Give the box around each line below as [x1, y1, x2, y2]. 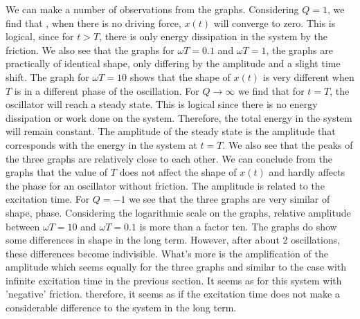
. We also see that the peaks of [222, 137, 353, 152]
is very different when [262, 69, 354, 84]
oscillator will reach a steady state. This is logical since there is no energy [6, 97, 318, 111]
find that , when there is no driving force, [6, 15, 181, 30]
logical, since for [6, 29, 74, 44]
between [6, 219, 40, 233]
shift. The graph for [6, 69, 89, 84]
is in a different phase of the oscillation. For [14, 83, 199, 98]
